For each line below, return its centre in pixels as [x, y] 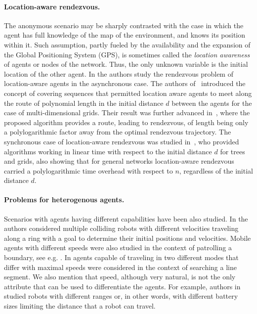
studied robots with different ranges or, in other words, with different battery [121, 296]
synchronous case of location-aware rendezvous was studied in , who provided [122, 141]
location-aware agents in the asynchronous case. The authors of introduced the [125, 83]
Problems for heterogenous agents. [64, 200]
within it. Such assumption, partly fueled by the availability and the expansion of [127, 44]
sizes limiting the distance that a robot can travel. [80, 306]
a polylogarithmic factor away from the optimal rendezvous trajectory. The [118, 132]
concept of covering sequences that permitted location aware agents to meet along [128, 93]
